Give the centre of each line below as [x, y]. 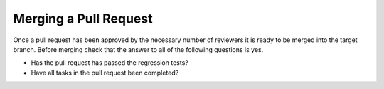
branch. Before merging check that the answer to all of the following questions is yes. [138, 49]
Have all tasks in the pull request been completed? [105, 73]
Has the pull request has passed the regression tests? [110, 63]
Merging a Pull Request [83, 19]
